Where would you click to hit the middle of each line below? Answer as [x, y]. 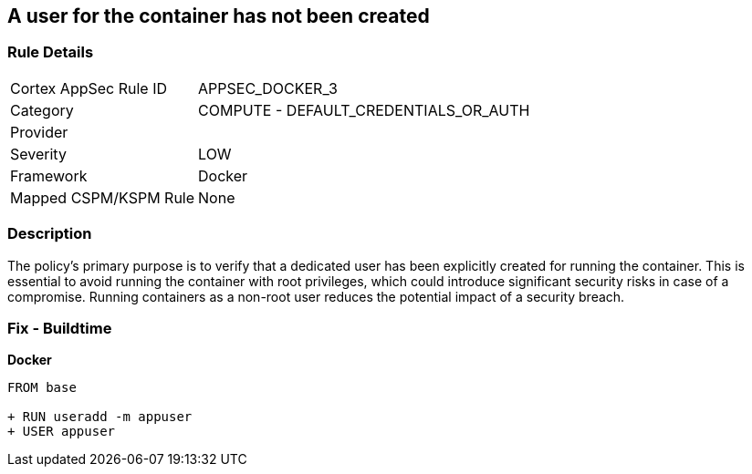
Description [50, 234]
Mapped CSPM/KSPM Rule [103, 197]
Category [42, 110]
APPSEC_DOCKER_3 [268, 88]
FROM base [42, 388]
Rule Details [51, 52]
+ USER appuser [62, 432]
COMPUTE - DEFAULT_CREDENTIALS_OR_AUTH [364, 110]
